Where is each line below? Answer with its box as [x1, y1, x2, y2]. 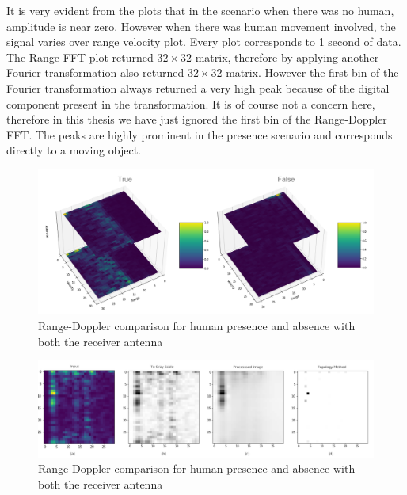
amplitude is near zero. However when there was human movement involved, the [6, 17, 396, 34]
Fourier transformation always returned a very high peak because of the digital [6, 79, 390, 96]
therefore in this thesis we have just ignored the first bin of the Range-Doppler [6, 111, 387, 128]
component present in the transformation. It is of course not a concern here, [6, 95, 375, 112]
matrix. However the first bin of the [226, 64, 399, 81]
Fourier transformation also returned [6, 64, 184, 81]
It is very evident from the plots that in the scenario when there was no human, [6, 2, 394, 18]
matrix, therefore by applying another [195, 48, 379, 65]
